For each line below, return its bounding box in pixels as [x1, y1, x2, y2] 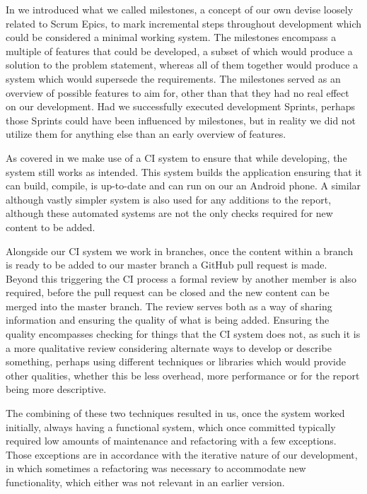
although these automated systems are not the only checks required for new [6, 206, 333, 220]
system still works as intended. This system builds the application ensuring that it [6, 164, 362, 179]
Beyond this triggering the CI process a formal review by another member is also [6, 271, 356, 286]
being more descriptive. [6, 382, 107, 396]
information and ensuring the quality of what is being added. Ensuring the [6, 312, 330, 327]
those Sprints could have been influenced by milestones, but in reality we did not [6, 112, 356, 127]
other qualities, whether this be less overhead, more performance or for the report [6, 367, 360, 382]
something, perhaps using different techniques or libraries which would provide [6, 354, 346, 369]
